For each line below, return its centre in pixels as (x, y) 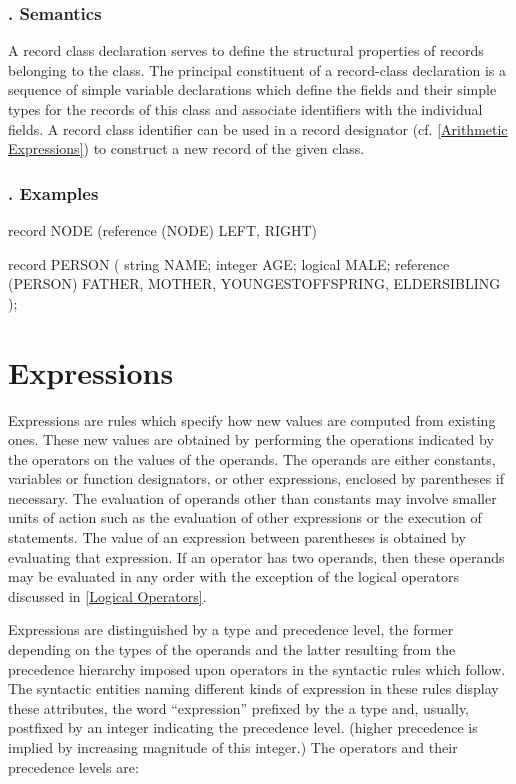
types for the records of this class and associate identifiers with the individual (245, 109)
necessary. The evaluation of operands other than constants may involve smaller (252, 497)
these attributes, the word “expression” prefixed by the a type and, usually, (239, 707)
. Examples (53, 192)
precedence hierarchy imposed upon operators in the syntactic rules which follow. (257, 668)
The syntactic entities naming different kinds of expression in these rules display (253, 688)
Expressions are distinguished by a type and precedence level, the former (231, 629)
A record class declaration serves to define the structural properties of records (246, 50)
